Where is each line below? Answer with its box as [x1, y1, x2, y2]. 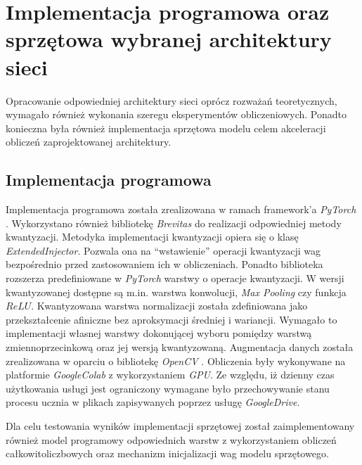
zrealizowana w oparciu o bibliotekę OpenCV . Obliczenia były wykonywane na [6, 353, 346, 368]
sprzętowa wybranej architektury [6, 25, 332, 53]
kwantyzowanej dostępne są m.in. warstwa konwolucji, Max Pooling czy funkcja [6, 284, 347, 299]
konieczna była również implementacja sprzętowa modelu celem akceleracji [6, 120, 326, 135]
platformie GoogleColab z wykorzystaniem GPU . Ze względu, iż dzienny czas [6, 367, 335, 382]
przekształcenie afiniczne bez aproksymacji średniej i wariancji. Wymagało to [6, 312, 337, 326]
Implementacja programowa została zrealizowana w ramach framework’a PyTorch [6, 202, 356, 217]
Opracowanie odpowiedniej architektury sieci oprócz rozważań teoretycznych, [6, 93, 337, 108]
